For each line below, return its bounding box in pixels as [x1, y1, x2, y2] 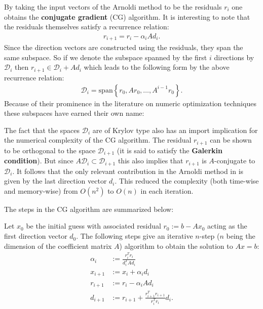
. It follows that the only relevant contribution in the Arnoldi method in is [12, 165, 244, 176]
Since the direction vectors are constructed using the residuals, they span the [4, 42, 243, 53]
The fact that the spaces [4, 124, 80, 135]
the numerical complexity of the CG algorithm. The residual [4, 135, 192, 145]
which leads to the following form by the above [84, 62, 230, 72]
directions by [214, 52, 254, 62]
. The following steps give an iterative [76, 231, 193, 241]
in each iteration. [140, 185, 194, 196]
